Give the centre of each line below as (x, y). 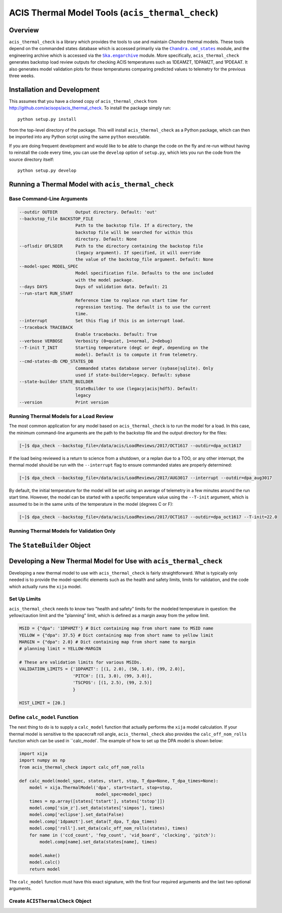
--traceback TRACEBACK (46, 327)
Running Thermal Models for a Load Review (61, 416)
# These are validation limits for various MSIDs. (81, 662)
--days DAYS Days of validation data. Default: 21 (93, 287)
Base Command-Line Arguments (48, 199)
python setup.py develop (47, 171)
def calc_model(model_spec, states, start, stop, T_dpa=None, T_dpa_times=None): (119, 781)
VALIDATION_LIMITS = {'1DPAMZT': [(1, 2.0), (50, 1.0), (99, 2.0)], (102, 669)
